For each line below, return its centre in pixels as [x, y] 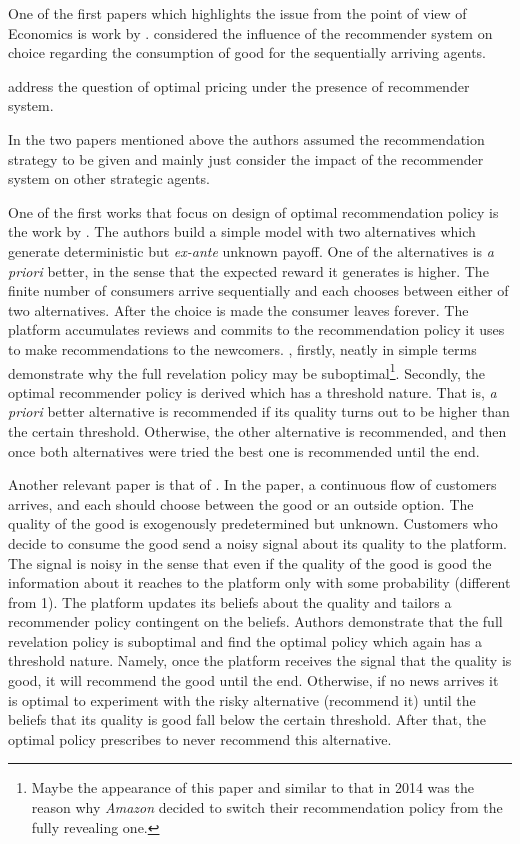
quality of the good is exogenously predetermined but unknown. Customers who [253, 523]
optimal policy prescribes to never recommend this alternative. [200, 738]
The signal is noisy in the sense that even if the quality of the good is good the [250, 562]
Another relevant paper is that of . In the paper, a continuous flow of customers [252, 484]
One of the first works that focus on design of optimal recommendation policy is [253, 211]
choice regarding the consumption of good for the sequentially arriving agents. [247, 52]
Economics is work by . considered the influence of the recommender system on [250, 32]
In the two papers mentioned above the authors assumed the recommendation [246, 138]
